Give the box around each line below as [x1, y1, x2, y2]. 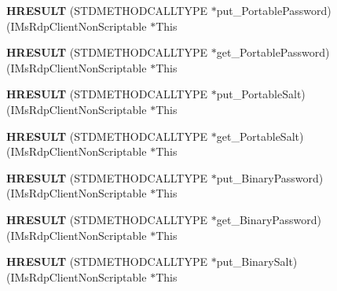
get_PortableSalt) [216, 127, 304, 144]
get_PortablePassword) [216, 44, 330, 61]
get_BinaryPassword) [216, 211, 321, 227]
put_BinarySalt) [216, 253, 298, 270]
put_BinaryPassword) [216, 169, 324, 186]
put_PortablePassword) [216, 2, 332, 18]
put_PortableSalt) [216, 86, 306, 102]
